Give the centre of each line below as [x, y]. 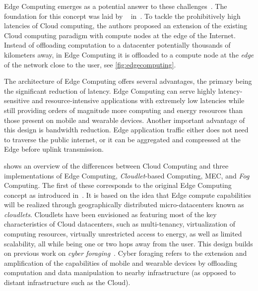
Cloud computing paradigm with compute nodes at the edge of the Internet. [120, 35]
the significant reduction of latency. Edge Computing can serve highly [110, 90]
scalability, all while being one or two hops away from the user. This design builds [129, 243]
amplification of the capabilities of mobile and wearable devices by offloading [121, 262]
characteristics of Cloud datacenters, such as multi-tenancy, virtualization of [120, 224]
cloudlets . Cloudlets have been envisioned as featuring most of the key [110, 214]
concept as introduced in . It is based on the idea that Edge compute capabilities [128, 195]
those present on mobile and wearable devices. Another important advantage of [125, 120]
